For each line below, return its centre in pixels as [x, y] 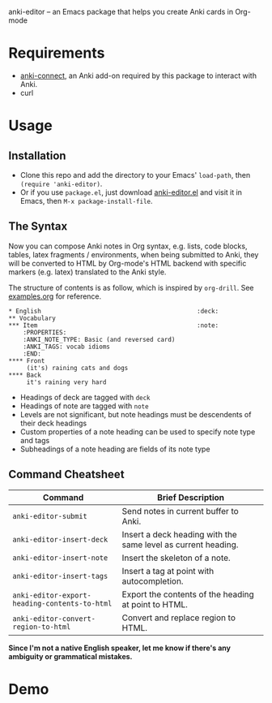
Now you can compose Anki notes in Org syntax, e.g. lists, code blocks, [128, 246]
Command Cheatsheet [66, 474]
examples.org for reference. [55, 296]
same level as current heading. [180, 545]
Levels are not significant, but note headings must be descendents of [136, 414]
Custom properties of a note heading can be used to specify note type [138, 431]
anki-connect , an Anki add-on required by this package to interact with [138, 75]
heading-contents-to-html [62, 603]
